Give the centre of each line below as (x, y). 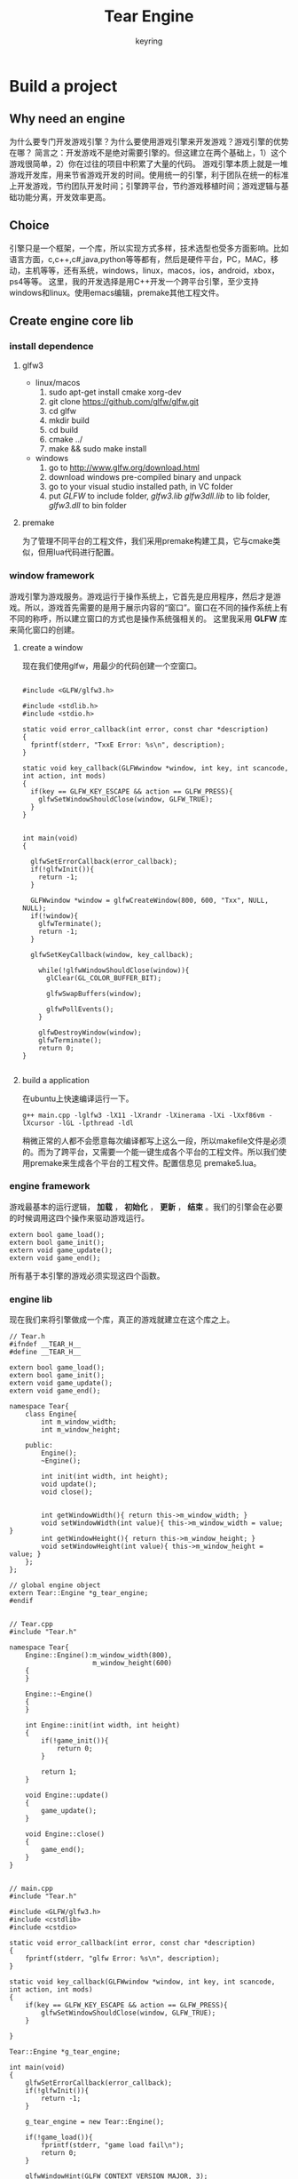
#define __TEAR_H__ (45, 1353)
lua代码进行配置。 (86, 552)
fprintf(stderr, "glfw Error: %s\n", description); (122, 1959)
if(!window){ (55, 916)
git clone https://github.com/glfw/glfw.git (124, 402)
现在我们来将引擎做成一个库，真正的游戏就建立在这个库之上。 (122, 1320)
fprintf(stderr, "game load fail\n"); (113, 2145)
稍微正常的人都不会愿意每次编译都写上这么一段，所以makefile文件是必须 (154, 1140)
